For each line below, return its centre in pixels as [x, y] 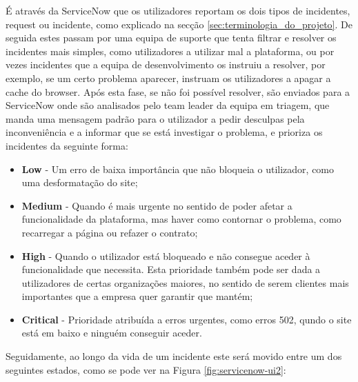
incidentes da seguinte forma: [67, 145]
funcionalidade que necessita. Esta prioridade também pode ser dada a [171, 269]
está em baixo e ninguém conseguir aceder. [112, 333]
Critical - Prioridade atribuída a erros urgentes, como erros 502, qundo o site [187, 319]
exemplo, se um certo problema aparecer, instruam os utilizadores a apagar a [168, 78]
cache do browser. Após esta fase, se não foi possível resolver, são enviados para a [178, 91]
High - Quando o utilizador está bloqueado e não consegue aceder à [166, 255]
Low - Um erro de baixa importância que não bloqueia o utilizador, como [178, 169]
